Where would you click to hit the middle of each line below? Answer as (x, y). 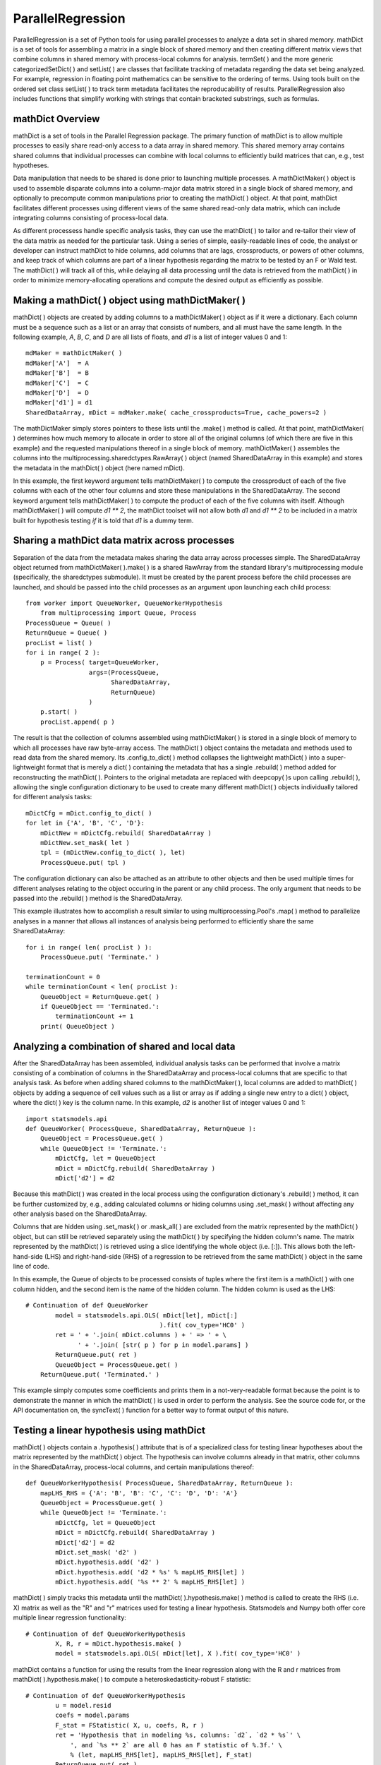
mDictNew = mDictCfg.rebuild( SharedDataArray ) (126, 833)
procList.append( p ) (78, 722)
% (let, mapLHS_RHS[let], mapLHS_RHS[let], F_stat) (162, 1755)
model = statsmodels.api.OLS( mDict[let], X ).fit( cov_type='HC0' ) (178, 1653)
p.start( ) (59, 712)
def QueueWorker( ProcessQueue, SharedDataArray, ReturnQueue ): (141, 1129)
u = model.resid (83, 1705)
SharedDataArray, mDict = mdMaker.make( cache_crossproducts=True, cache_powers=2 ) (176, 412)
